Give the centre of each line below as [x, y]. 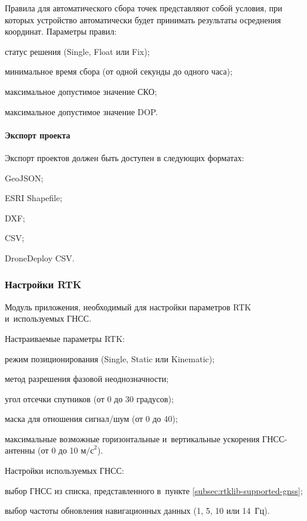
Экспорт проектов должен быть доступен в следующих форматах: [125, 157]
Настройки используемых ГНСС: [65, 471]
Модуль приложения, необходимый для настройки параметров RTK [128, 306]
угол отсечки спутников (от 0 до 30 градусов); [89, 398]
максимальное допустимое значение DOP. [82, 111]
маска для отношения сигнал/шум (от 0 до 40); [91, 419]
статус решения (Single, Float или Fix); [77, 51]
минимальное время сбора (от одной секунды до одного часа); [119, 71]
